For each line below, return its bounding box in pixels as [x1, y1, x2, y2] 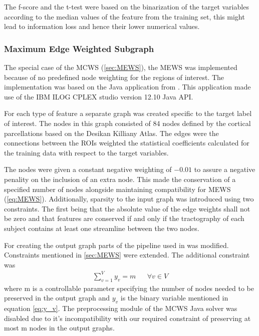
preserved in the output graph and [4, 292, 110, 303]
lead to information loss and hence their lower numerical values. [4, 21, 200, 31]
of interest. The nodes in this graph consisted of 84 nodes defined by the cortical [4, 117, 251, 128]
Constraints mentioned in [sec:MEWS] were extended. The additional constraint [4, 249, 250, 260]
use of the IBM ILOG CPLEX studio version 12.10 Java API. [4, 91, 193, 101]
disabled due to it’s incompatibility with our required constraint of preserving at [4, 312, 251, 323]
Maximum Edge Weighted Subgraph [4, 42, 154, 54]
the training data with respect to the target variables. [4, 147, 169, 157]
